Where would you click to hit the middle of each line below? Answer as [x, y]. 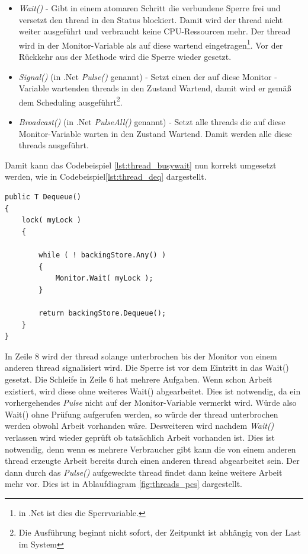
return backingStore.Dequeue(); [102, 313]
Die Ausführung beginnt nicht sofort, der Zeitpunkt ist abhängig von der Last [160, 532]
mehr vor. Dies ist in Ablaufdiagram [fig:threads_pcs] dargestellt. [123, 484]
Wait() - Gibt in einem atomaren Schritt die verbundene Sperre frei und [150, 8]
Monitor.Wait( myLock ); [104, 278]
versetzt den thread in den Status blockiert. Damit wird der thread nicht [151, 19]
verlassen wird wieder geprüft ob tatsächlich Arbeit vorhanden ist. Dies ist [140, 437]
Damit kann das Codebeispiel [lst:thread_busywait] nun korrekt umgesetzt [141, 165]
